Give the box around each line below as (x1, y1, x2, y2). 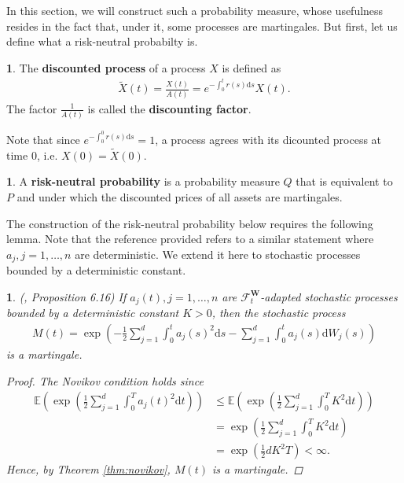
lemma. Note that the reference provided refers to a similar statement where (6, 230, 374, 247)
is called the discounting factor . (87, 100, 252, 116)
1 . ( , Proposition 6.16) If (6, 288, 127, 304)
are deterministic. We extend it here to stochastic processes (75, 245, 361, 262)
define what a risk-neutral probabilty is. (6, 33, 198, 50)
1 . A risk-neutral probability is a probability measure (6, 173, 280, 190)
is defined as (222, 59, 281, 76)
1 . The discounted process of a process (6, 59, 206, 76)
